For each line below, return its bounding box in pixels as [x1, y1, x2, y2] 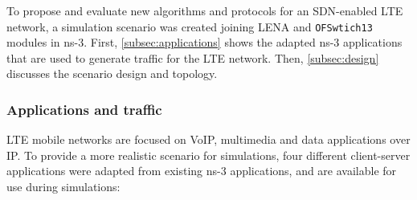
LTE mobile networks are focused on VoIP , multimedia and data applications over [6, 131, 411, 148]
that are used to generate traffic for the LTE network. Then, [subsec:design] [6, 49, 379, 66]
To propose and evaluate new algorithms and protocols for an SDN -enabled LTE [6, 2, 403, 18]
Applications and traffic [6, 99, 162, 119]
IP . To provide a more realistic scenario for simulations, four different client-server [6, 146, 411, 163]
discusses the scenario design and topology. [6, 65, 218, 82]
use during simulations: [6, 178, 121, 195]
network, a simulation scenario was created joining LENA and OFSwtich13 [6, 18, 373, 35]
